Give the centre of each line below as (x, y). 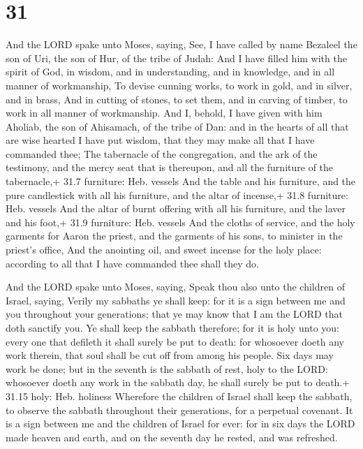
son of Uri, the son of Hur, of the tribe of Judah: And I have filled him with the (176, 58)
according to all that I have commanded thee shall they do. (132, 263)
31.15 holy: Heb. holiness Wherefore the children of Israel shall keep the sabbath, (179, 396)
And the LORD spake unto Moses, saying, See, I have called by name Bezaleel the (181, 44)
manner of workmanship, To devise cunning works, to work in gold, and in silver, (179, 85)
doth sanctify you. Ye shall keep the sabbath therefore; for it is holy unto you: (173, 327)
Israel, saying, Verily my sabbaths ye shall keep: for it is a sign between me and (176, 300)
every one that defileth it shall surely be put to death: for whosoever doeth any (175, 341)
